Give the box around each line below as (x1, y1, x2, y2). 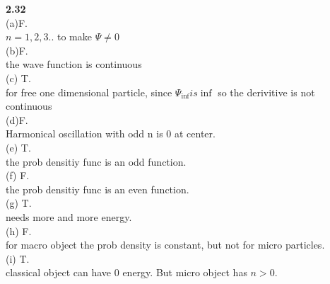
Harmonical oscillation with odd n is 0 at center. (6, 126, 216, 141)
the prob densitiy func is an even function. (6, 181, 189, 196)
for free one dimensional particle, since (6, 84, 172, 99)
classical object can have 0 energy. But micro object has (6, 265, 247, 280)
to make (57, 29, 92, 44)
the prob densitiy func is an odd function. (6, 154, 187, 169)
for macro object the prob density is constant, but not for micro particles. (6, 237, 325, 252)
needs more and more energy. (6, 209, 132, 224)
